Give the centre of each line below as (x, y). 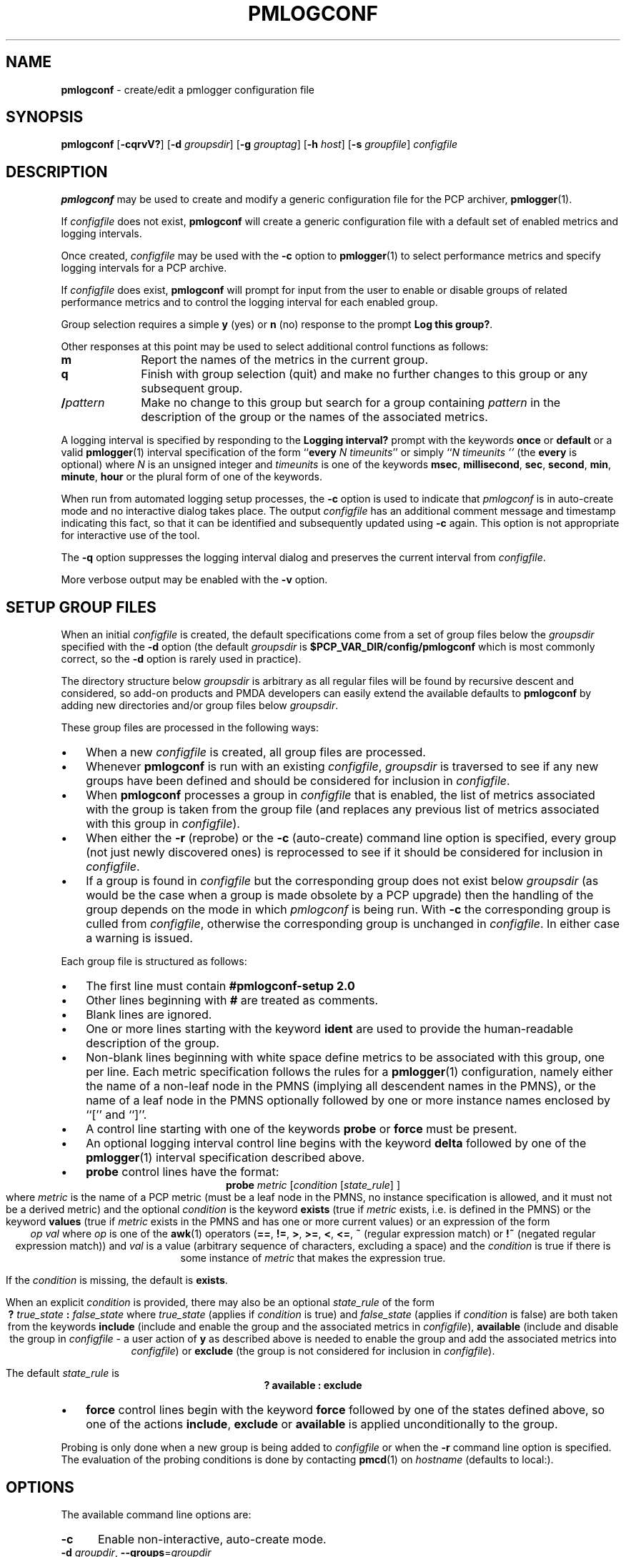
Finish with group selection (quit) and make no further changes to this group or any (364, 374)
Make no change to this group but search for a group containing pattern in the (351, 403)
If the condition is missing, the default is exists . (117, 1280)
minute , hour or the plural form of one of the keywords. (192, 477)
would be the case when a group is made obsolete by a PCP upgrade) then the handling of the (340, 895)
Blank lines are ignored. (149, 1015)
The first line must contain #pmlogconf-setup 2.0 (220, 986)
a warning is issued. (139, 938)
